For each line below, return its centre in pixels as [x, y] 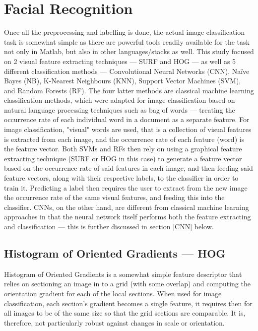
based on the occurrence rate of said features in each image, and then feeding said [129, 168]
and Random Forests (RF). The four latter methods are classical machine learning [129, 90]
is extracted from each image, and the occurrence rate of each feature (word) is [124, 139]
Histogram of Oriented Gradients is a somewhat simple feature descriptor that [123, 274]
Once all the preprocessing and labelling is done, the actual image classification [125, 32]
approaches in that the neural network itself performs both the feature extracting [128, 217]
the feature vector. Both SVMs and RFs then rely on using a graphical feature [123, 149]
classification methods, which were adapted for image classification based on [120, 100]
